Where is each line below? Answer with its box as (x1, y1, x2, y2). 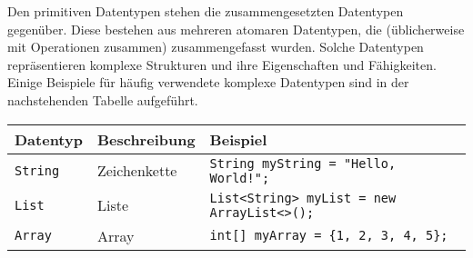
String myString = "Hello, (209, 155, 397, 171)
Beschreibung (96, 128, 196, 150)
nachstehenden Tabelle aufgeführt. (7, 90, 198, 109)
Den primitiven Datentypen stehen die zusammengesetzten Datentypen (7, 2, 404, 20)
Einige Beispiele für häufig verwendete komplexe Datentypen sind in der (7, 73, 409, 92)
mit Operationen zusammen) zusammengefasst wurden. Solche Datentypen (7, 37, 424, 56)
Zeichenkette (96, 160, 177, 182)
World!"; (209, 170, 270, 185)
